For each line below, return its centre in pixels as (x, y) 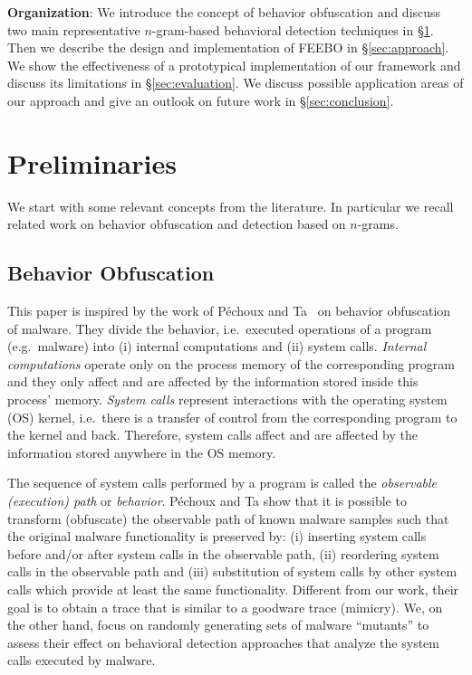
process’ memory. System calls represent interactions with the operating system (227, 399)
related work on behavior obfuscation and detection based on (177, 224)
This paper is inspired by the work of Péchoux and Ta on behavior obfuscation (229, 311)
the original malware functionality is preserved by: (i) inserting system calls (217, 536)
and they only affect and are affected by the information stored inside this (213, 381)
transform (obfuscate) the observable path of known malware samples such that (228, 518)
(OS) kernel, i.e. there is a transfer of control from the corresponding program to (232, 417)
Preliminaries (92, 162)
